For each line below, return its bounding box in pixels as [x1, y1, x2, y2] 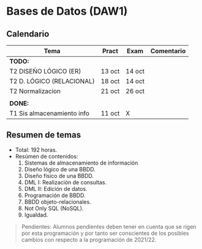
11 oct [100, 109, 120, 117]
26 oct [125, 87, 145, 95]
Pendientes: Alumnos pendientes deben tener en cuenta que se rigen [21, 223, 197, 230]
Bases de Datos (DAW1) [6, 4, 128, 18]
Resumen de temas [6, 130, 81, 140]
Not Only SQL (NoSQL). [24, 204, 84, 212]
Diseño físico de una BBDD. [24, 172, 94, 179]
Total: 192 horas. [15, 146, 58, 154]
